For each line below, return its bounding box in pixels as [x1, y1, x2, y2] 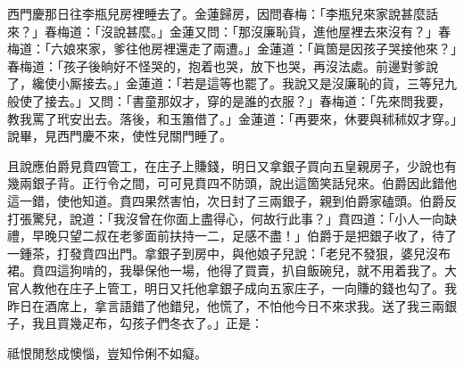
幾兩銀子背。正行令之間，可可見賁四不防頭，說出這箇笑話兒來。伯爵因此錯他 [7, 174, 457, 192]
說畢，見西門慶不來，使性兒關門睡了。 [7, 127, 232, 145]
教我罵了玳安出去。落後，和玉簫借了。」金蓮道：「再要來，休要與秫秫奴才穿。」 [7, 109, 457, 127]
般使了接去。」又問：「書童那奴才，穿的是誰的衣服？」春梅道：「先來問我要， [7, 91, 451, 110]
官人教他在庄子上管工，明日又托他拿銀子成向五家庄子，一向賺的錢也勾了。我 [7, 278, 457, 297]
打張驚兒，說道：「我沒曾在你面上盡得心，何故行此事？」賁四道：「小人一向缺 [7, 209, 457, 227]
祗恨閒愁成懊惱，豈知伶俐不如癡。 [7, 343, 207, 362]
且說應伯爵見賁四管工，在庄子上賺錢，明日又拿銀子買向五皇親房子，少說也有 [7, 156, 457, 175]
